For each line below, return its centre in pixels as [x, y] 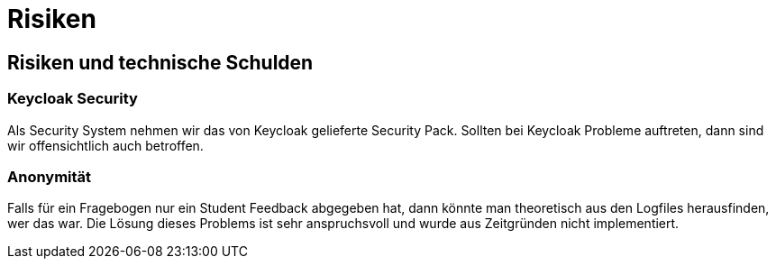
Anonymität [50, 176]
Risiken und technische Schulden [160, 62]
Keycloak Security [73, 99]
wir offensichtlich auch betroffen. [105, 145]
